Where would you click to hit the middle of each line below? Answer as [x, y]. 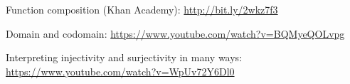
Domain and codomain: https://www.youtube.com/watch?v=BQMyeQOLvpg [175, 33]
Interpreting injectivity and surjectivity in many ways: [124, 57]
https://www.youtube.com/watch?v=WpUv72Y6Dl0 [120, 71]
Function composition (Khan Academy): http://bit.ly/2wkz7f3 [142, 9]
